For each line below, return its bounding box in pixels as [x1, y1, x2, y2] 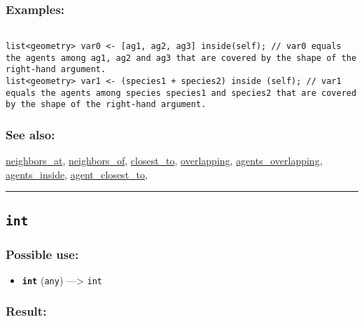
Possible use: [6, 245, 79, 262]
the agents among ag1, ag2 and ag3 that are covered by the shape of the [6, 52, 357, 63]
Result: [6, 302, 47, 320]
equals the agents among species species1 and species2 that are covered [6, 87, 357, 98]
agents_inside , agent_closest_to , [6, 167, 148, 181]
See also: [6, 125, 55, 143]
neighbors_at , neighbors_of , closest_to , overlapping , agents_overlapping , [6, 153, 323, 168]
